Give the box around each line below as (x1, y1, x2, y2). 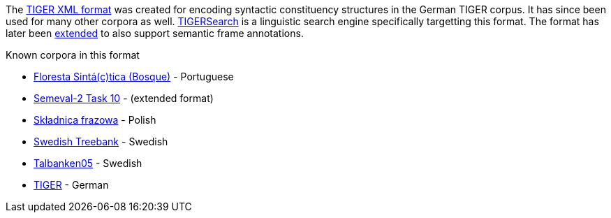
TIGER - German (34, 179, 109, 191)
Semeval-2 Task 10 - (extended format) (34, 92, 214, 104)
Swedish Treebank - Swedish (34, 136, 168, 147)
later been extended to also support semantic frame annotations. (6, 27, 304, 39)
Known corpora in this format (6, 49, 140, 61)
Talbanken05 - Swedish (34, 157, 142, 169)
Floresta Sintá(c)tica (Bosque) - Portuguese (34, 71, 234, 82)
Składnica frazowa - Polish (34, 114, 156, 126)
